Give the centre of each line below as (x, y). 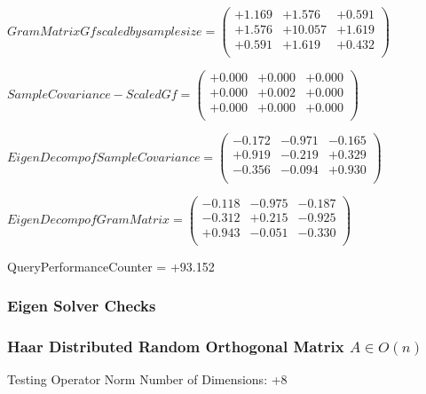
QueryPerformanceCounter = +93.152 (111, 266)
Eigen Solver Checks (82, 306)
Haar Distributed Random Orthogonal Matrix (176, 347)
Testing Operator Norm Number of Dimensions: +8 (147, 379)
